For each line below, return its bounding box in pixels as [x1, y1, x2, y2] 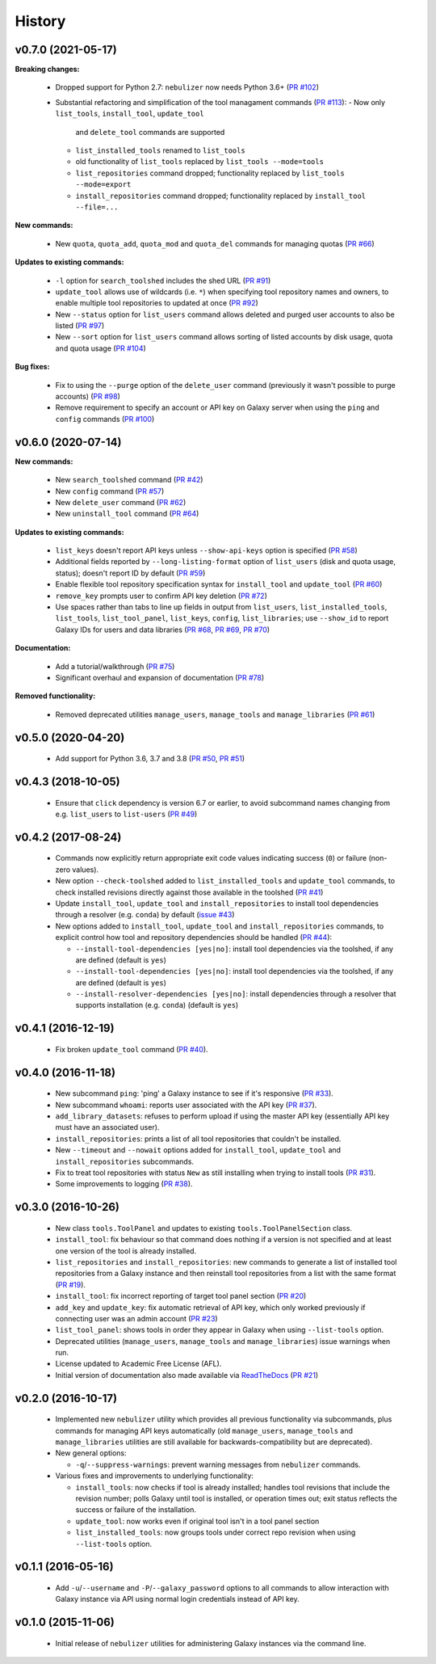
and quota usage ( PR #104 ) [55, 343, 147, 353]
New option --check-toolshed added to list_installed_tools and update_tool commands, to [55, 876, 396, 886]
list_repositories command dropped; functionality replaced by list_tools [75, 168, 345, 178]
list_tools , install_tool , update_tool [55, 109, 205, 119]
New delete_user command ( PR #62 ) [55, 497, 187, 507]
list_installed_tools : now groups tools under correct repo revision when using [75, 1527, 356, 1537]
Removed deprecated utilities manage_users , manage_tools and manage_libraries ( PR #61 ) [55, 710, 375, 719]
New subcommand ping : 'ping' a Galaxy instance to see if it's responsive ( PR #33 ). [55, 1089, 334, 1098]
